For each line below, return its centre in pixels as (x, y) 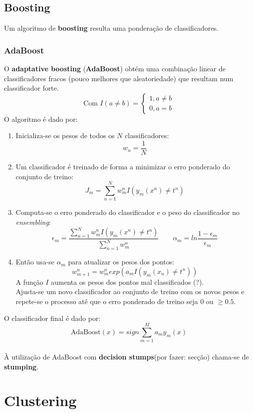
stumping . (21, 366)
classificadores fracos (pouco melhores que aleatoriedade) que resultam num (119, 78)
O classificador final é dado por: (52, 318)
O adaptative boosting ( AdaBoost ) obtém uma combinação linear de (115, 69)
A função (30, 282)
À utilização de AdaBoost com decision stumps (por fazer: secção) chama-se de (126, 356)
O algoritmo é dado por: (41, 119)
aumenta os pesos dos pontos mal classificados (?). (127, 282)
